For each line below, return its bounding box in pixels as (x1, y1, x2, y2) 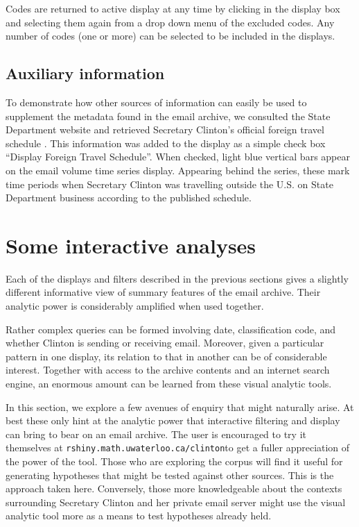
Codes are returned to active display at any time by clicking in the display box (6, 1, 340, 15)
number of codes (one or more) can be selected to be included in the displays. (6, 28, 335, 43)
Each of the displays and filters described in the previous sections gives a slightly (6, 271, 349, 285)
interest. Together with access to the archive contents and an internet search (6, 362, 330, 377)
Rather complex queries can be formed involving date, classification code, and (6, 321, 336, 336)
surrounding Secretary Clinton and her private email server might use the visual (6, 494, 346, 509)
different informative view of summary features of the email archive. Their (6, 285, 321, 299)
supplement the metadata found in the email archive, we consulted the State (6, 108, 331, 123)
